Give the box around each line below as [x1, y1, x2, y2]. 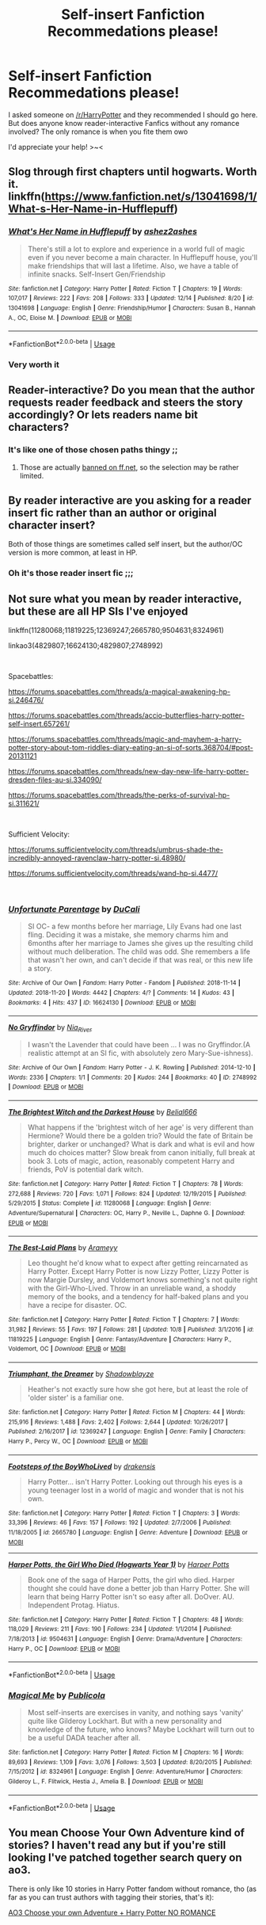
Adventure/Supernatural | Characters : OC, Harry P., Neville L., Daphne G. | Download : [8, 1210, 245, 1218]
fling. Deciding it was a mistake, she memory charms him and [27, 930, 229, 940]
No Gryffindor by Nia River [8, 1023, 93, 1035]
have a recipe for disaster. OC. [27, 1301, 127, 1310]
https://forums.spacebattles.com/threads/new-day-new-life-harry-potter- [8, 767, 249, 776]
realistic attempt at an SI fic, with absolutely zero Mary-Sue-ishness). [27, 1048, 253, 1058]
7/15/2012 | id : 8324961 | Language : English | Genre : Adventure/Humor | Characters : [8, 1768, 243, 1776]
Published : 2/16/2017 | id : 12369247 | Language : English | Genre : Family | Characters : [8, 1428, 246, 1435]
